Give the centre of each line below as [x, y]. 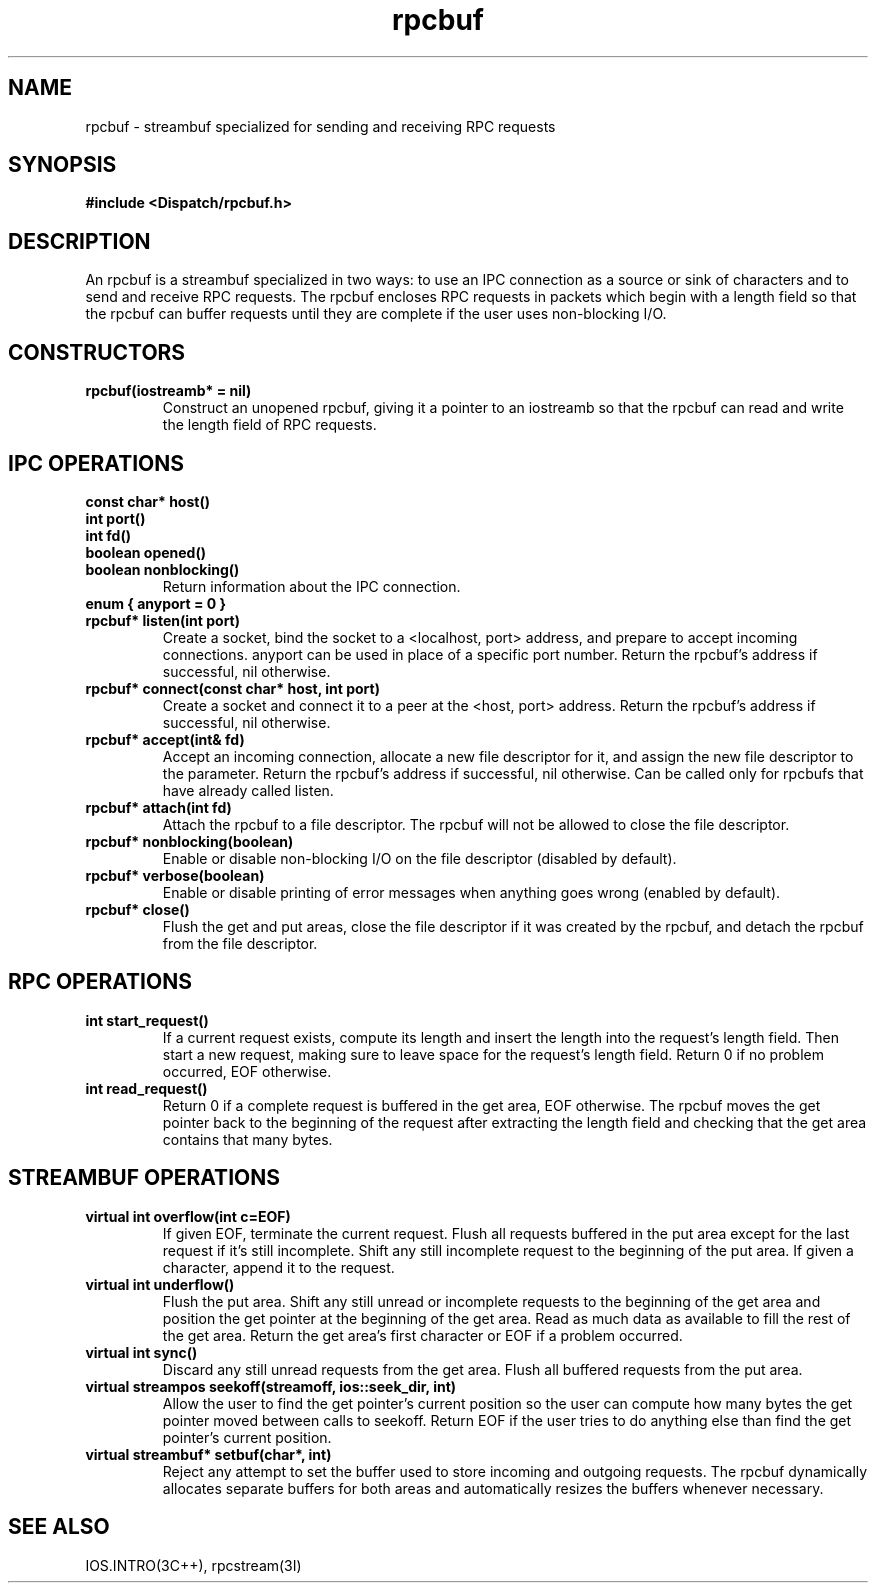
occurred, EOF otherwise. [247, 1071]
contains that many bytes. [247, 1139]
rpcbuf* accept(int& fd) [165, 739]
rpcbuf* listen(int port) [163, 620]
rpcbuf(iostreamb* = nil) [168, 391]
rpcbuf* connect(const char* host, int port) [232, 688]
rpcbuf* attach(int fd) [158, 807]
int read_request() [146, 1088]
